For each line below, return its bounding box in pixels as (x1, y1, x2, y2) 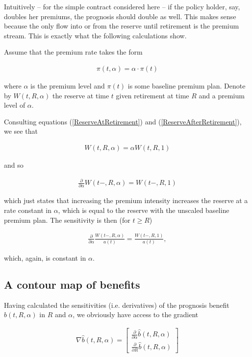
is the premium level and (30, 81, 105, 90)
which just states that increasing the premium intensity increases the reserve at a (4, 195, 248, 206)
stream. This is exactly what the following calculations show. (4, 30, 187, 40)
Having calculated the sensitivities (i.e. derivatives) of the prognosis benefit (4, 299, 229, 310)
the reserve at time (52, 90, 109, 100)
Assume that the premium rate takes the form (4, 47, 143, 57)
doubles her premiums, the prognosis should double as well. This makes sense (4, 11, 236, 21)
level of (4, 100, 25, 110)
